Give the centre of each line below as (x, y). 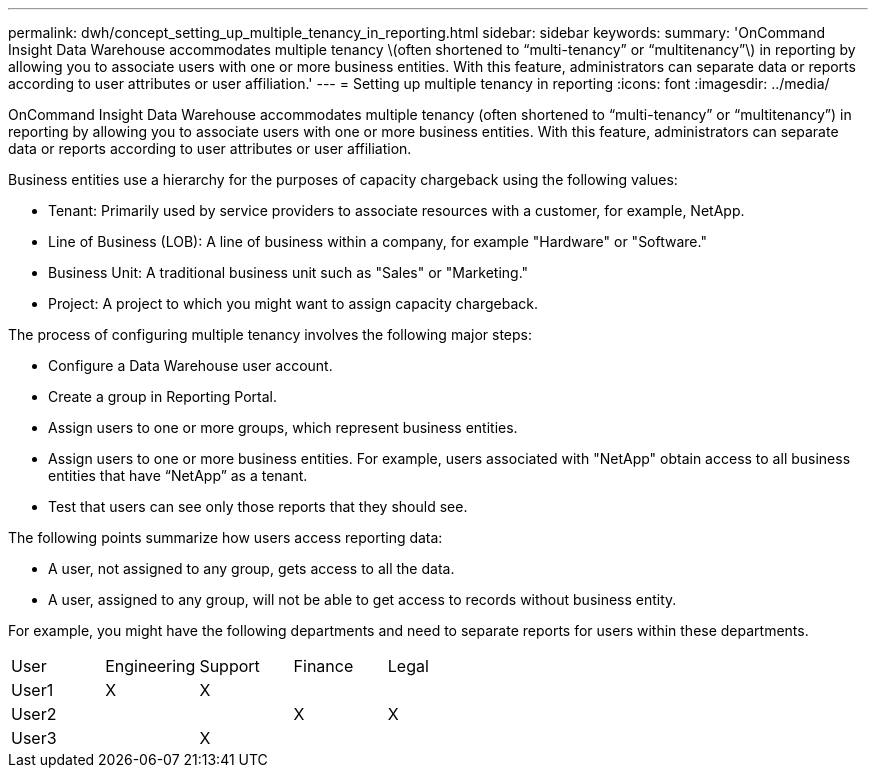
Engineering (150, 666)
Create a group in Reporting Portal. (163, 396)
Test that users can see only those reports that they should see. (258, 506)
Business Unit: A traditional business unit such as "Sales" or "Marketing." (288, 272)
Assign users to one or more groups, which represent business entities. (283, 427)
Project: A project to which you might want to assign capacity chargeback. (293, 303)
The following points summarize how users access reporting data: (225, 537)
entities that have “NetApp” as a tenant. (178, 475)
